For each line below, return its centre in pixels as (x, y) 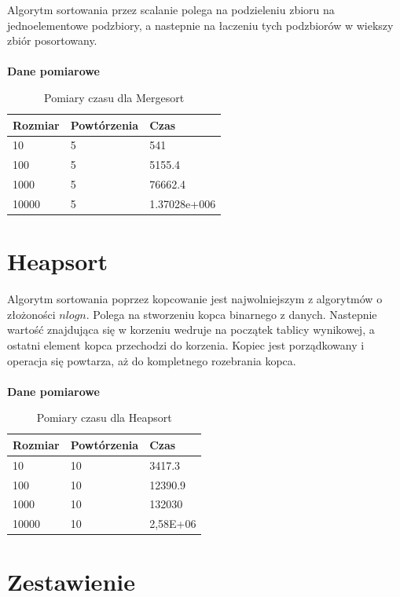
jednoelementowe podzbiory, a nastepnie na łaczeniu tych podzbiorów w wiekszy (200, 25)
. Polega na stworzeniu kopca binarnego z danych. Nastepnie (231, 314)
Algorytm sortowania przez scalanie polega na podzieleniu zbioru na (171, 9)
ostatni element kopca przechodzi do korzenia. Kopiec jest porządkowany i (186, 344)
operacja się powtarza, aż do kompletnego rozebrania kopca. (152, 360)
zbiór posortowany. (52, 40)
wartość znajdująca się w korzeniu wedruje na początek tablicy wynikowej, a (191, 330)
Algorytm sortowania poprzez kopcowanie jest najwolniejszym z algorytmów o (195, 299)
